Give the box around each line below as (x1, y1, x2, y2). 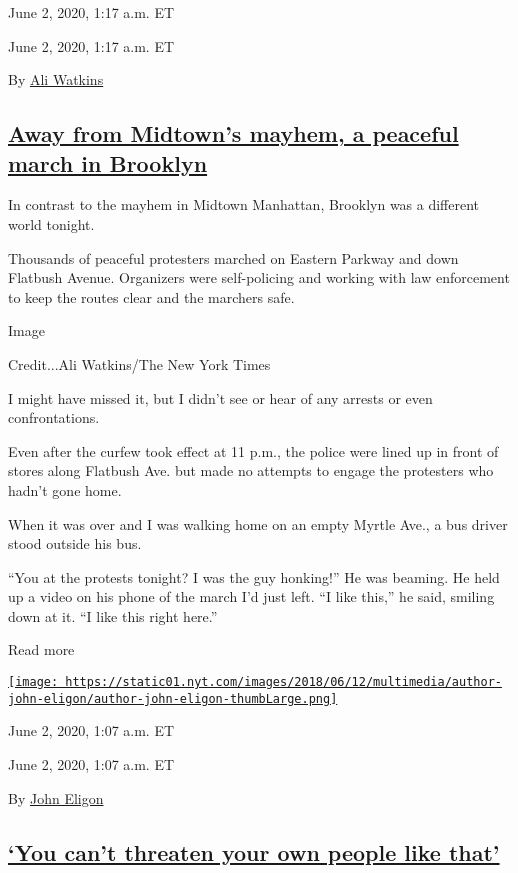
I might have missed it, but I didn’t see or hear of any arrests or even (8, 387, 433, 408)
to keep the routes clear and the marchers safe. (8, 286, 295, 307)
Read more (8, 639, 75, 660)
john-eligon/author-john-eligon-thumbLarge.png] (8, 691, 338, 706)
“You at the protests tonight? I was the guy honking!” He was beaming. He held (8, 566, 500, 587)
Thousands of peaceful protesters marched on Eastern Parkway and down (8, 247, 459, 268)
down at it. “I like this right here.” (8, 605, 218, 626)
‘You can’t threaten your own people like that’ (8, 836, 500, 867)
